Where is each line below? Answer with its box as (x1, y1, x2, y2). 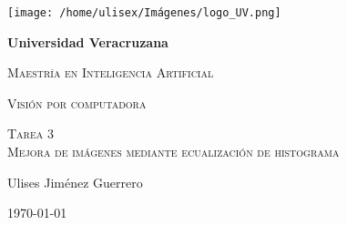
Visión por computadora (7, 93, 147, 112)
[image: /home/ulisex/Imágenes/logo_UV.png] (7, 6, 281, 19)
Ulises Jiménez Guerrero (7, 172, 143, 191)
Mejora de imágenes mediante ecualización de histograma (7, 142, 340, 161)
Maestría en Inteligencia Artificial (7, 63, 214, 82)
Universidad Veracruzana (7, 32, 168, 51)
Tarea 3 (7, 124, 54, 143)
